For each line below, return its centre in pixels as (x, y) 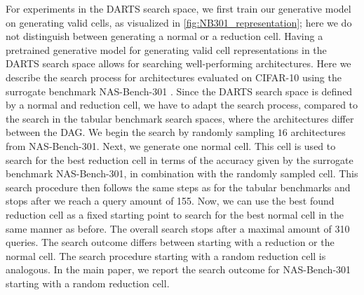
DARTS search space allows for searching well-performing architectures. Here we (178, 63)
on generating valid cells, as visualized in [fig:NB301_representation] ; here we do (179, 22)
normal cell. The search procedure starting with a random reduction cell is (166, 255)
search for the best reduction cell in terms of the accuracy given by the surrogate (180, 159)
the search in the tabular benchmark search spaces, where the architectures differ (180, 118)
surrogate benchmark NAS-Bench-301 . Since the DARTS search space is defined (179, 91)
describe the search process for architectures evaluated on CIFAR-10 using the (174, 77)
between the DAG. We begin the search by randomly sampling (140, 132)
